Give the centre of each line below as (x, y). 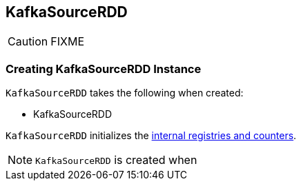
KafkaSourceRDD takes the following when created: (125, 93)
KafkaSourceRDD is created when (116, 160)
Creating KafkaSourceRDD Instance (104, 69)
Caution (28, 42)
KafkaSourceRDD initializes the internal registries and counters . (151, 136)
